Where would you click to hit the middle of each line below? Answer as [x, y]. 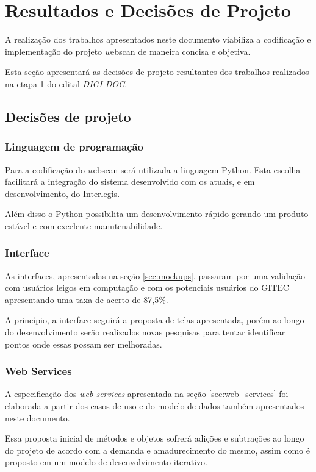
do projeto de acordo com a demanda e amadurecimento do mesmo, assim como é [157, 450]
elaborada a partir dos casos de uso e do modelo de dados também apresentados [155, 406]
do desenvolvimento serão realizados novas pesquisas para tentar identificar [145, 332]
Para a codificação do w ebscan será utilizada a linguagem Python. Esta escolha [153, 169]
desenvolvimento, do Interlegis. [63, 193]
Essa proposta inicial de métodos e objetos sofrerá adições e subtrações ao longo [155, 438]
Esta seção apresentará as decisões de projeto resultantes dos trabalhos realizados [157, 72]
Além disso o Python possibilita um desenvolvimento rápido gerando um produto [157, 214]
